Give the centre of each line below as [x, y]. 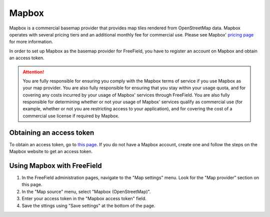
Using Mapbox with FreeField [55, 165]
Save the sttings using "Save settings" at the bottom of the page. [88, 206]
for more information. [31, 42]
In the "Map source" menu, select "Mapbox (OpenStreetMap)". [86, 192]
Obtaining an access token [52, 132]
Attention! [33, 72]
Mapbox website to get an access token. [51, 152]
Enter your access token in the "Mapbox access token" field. [84, 199]
